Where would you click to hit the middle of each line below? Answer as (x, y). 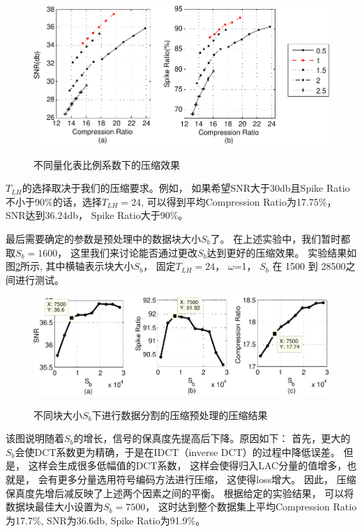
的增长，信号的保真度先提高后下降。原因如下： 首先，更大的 (212, 438)
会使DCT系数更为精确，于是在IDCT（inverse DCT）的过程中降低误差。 (178, 451)
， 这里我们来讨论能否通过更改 (127, 252)
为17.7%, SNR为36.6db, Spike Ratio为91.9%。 (106, 520)
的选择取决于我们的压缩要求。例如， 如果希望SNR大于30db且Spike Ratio (186, 188)
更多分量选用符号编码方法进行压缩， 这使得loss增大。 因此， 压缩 (207, 479)
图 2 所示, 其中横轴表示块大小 (70, 266)
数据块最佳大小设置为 (54, 507)
